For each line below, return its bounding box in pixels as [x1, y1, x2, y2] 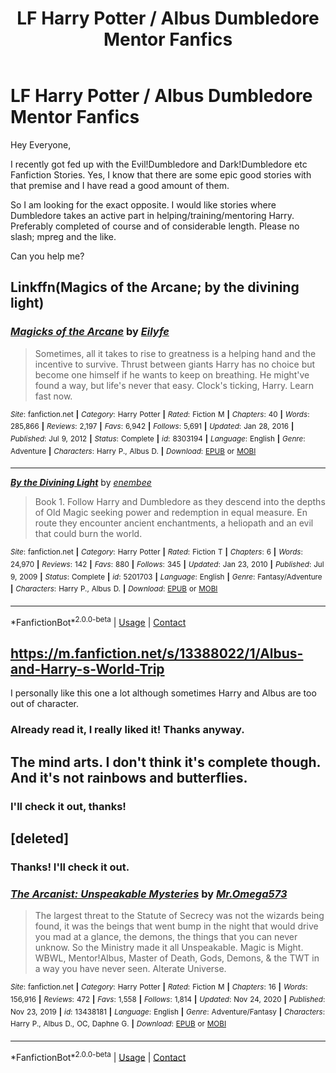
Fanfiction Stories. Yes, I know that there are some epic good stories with [10, 168, 312, 181]
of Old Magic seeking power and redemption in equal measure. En [34, 507, 308, 519]
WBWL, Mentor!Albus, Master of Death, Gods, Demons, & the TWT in [34, 952, 320, 964]
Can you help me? [10, 250, 85, 262]
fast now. [34, 390, 73, 402]
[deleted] [10, 830, 70, 847]
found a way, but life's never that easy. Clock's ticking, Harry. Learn [34, 379, 315, 391]
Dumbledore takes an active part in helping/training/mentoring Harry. [10, 209, 295, 221]
